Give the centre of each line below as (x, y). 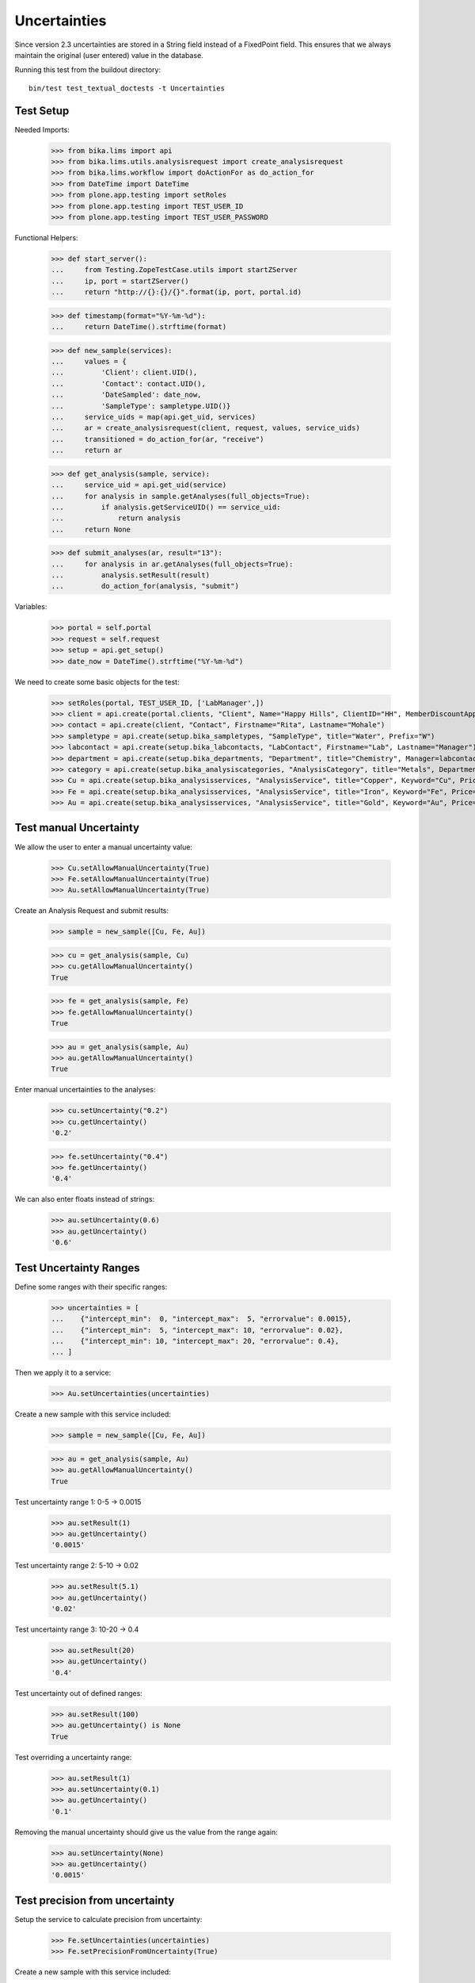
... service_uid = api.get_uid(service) (139, 485)
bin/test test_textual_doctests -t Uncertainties (127, 88)
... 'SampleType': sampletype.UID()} (141, 406)
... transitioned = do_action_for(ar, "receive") (158, 439)
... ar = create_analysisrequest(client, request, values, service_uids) (205, 428)
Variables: (31, 607)
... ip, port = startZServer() (120, 281)
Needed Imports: (42, 129)
